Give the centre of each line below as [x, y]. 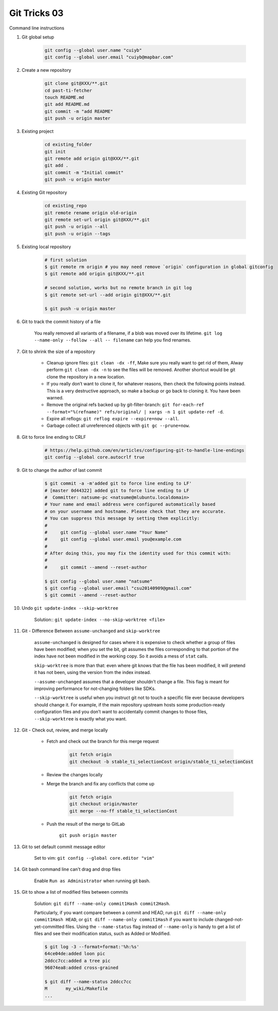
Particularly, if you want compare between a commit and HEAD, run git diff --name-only [130, 912]
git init [55, 152]
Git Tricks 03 [36, 13]
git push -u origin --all [76, 227]
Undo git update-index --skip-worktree [70, 608]
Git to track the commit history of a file [61, 322]
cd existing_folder [68, 145]
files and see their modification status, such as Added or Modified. [102, 934]
